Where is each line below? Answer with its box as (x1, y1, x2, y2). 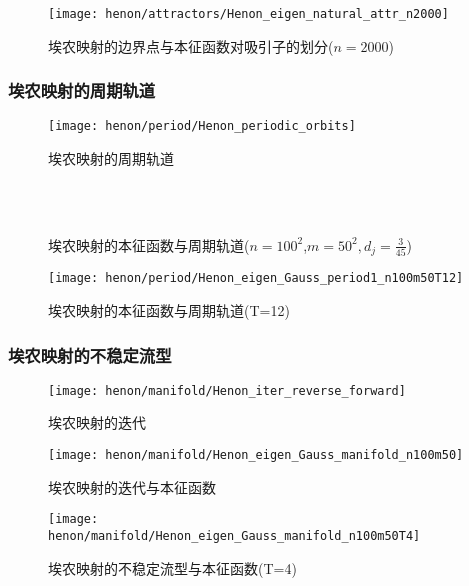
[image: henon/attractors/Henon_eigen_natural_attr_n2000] (48, 7, 449, 21)
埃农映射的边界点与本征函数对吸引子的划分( (48, 35, 334, 56)
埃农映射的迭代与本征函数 (48, 476, 216, 497)
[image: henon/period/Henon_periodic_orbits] (48, 119, 356, 134)
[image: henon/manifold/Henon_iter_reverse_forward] (48, 383, 406, 398)
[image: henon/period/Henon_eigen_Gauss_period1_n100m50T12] (48, 271, 464, 286)
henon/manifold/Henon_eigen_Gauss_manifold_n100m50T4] (48, 528, 421, 543)
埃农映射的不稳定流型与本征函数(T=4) (48, 557, 297, 578)
